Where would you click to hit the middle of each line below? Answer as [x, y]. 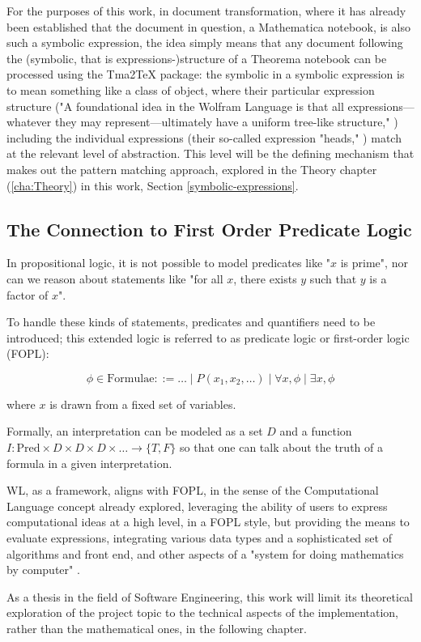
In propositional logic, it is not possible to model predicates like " [169, 263]
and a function [316, 431]
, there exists [265, 278]
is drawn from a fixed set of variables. [143, 404]
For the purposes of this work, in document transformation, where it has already [206, 11]
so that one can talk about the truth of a [281, 447]
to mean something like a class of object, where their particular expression [191, 89]
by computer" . [43, 570]
